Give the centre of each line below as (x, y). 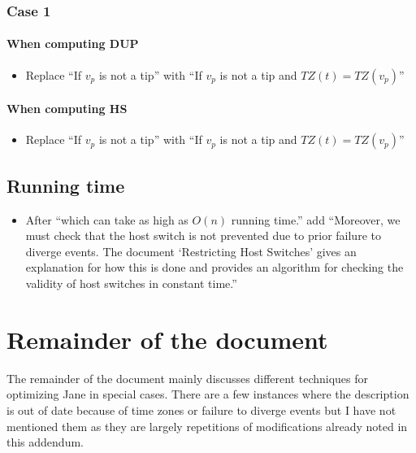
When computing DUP (73, 44)
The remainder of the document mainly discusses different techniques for (188, 378)
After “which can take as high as (107, 219)
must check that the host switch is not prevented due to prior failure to (203, 235)
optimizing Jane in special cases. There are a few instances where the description (208, 394)
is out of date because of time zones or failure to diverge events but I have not (201, 409)
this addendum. (45, 442)
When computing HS (67, 109)
